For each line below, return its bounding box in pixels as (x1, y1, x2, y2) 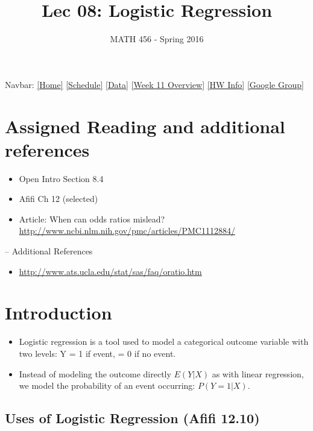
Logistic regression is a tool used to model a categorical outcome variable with (19, 335, 309, 348)
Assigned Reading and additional (5, 113, 285, 138)
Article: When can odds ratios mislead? (19, 212, 165, 225)
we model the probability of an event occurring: (19, 379, 195, 392)
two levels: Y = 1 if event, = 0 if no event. (19, 347, 176, 359)
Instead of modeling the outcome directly (19, 367, 171, 380)
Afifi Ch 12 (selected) (19, 192, 98, 205)
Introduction (5, 300, 112, 325)
